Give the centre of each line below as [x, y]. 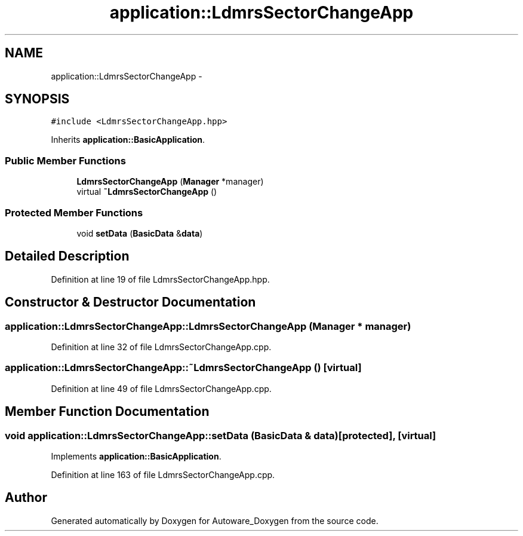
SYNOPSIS [37, 99]
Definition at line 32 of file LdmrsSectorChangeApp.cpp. [161, 347]
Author [26, 498]
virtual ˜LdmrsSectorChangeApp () [147, 192]
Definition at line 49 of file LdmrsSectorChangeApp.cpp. [161, 388]
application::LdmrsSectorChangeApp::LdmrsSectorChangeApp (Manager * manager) [208, 326]
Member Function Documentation [107, 412]
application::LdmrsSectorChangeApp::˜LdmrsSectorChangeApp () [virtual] [183, 368]
